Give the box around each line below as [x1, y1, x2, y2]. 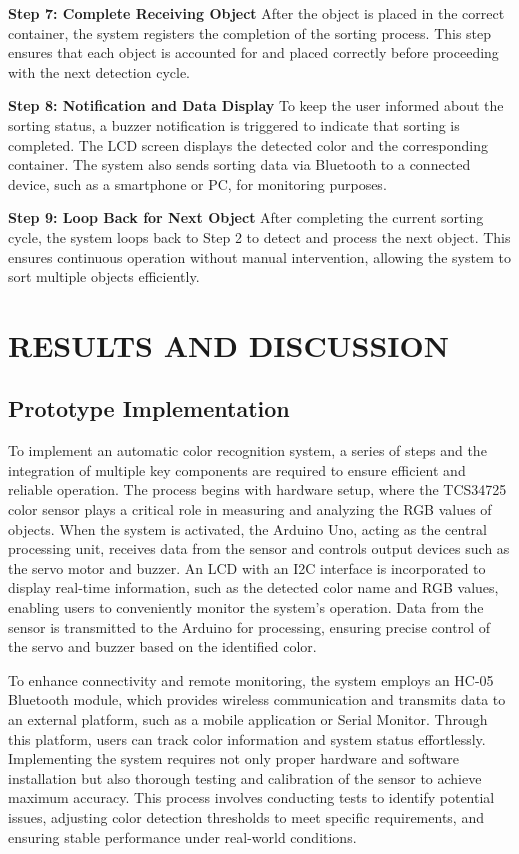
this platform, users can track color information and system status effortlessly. [8, 728, 486, 749]
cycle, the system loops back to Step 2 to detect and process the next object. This [8, 226, 511, 247]
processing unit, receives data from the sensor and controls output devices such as [8, 538, 510, 559]
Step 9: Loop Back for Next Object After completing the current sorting [8, 207, 484, 228]
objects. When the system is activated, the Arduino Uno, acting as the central [8, 518, 487, 539]
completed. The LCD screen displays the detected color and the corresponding [8, 134, 488, 155]
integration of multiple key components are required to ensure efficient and [8, 459, 466, 480]
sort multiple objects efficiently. [8, 266, 200, 287]
